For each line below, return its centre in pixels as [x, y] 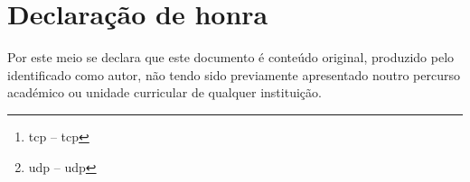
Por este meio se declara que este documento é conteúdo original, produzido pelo [231, 57]
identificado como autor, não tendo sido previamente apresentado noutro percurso [234, 74]
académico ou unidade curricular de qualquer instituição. [164, 92]
